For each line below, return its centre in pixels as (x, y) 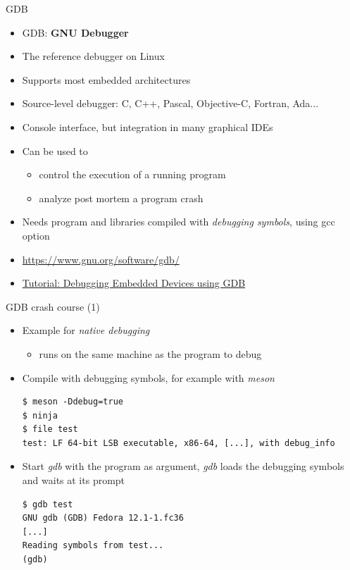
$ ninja (40, 415)
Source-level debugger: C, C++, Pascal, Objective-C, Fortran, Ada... (170, 103)
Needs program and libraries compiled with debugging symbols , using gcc (179, 222)
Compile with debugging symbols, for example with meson (148, 377)
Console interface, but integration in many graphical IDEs (148, 126)
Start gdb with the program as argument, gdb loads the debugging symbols (183, 466)
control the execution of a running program (132, 174)
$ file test (50, 429)
